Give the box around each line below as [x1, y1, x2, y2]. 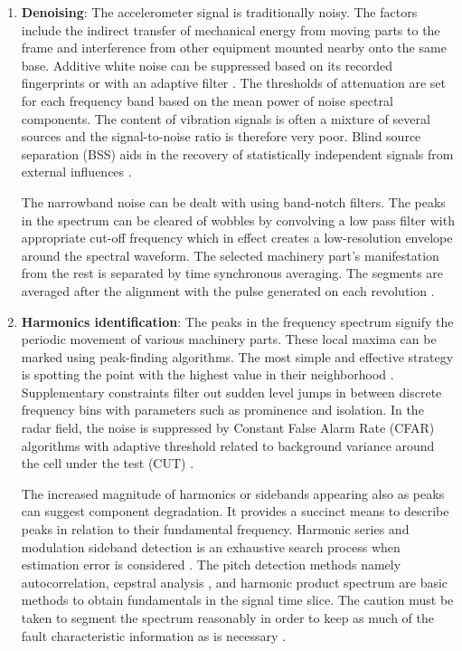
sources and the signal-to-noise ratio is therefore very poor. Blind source [21, 127, 421, 146]
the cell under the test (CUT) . [21, 454, 194, 473]
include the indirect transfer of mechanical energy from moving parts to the [21, 20, 440, 39]
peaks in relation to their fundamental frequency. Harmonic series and [21, 520, 410, 539]
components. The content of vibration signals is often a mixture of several [21, 109, 430, 128]
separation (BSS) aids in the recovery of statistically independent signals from [21, 144, 454, 163]
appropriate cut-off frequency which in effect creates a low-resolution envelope [21, 228, 453, 247]
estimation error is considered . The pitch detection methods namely [21, 555, 401, 574]
